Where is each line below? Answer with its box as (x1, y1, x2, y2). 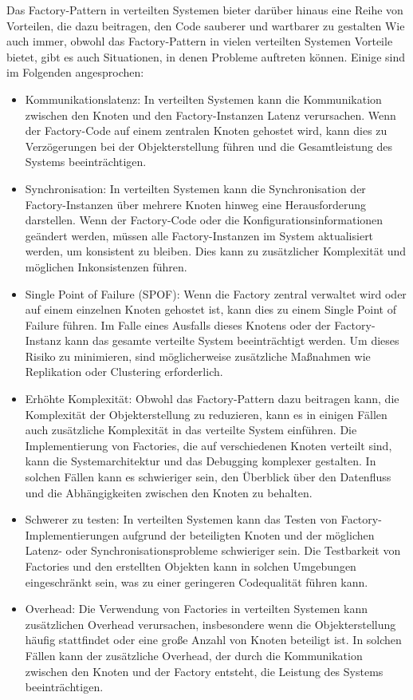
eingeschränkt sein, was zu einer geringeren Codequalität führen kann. (25, 573, 368, 590)
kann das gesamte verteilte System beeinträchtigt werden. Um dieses (65, 332, 399, 349)
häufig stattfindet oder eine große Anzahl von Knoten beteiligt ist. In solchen (25, 631, 402, 648)
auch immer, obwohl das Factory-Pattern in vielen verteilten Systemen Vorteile (6, 33, 393, 49)
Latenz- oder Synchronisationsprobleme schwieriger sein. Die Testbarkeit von (25, 542, 401, 559)
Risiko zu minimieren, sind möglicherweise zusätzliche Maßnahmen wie (25, 347, 371, 364)
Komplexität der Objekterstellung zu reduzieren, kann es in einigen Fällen (25, 405, 387, 422)
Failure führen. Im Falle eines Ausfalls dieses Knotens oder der (25, 316, 331, 333)
